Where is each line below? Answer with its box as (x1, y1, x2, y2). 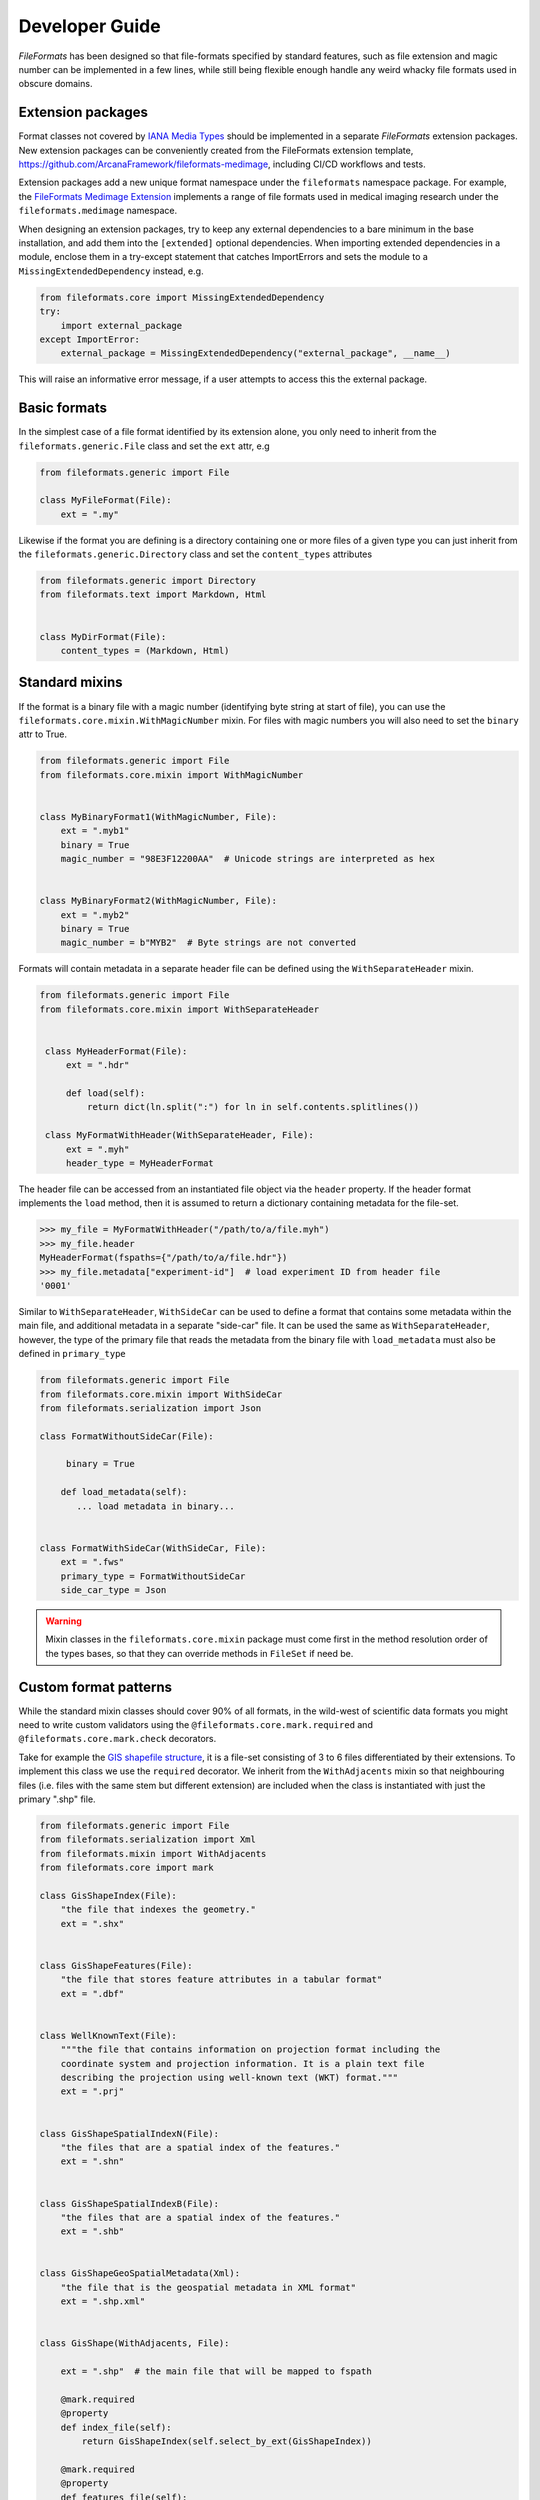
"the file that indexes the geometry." (60, 1904, 257, 1915)
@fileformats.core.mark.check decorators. (18, 1733, 217, 1745)
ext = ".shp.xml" (60, 2296, 146, 2307)
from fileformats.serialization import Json (39, 1402, 262, 1414)
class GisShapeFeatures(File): (39, 1960, 194, 1971)
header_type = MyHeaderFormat (65, 1158, 214, 1169)
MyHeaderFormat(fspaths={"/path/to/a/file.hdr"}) (39, 1252, 288, 1264)
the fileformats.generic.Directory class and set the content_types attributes (18, 548, 373, 560)
